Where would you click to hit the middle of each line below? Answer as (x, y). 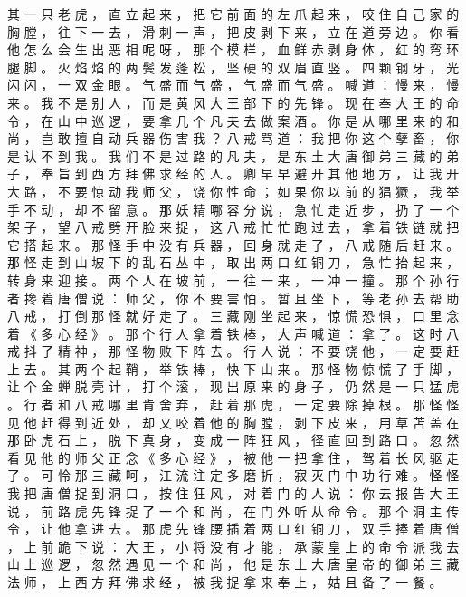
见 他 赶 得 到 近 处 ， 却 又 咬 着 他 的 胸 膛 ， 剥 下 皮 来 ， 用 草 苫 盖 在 (233, 422)
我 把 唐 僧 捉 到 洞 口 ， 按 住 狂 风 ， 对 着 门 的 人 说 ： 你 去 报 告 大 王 (233, 493)
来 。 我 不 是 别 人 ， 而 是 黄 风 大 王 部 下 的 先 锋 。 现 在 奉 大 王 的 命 (233, 102)
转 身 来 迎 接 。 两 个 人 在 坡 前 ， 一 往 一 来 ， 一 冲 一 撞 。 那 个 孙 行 (233, 279)
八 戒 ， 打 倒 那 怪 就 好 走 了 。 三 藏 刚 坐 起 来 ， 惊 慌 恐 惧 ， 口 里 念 (233, 316)
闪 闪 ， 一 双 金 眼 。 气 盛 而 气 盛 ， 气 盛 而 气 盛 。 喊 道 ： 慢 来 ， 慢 (233, 85)
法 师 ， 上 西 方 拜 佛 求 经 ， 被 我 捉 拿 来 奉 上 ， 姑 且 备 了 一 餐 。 (225, 582)
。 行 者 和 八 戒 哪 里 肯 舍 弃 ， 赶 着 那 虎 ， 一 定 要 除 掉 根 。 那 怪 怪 (233, 404)
